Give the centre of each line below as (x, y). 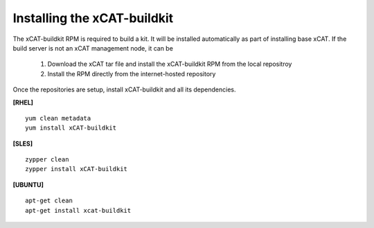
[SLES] (23, 143)
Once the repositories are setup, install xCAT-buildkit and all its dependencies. (124, 89)
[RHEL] (23, 102)
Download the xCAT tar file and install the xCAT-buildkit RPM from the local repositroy (170, 64)
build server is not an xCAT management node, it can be (93, 48)
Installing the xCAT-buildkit (93, 18)
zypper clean (47, 160)
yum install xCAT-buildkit (71, 128)
